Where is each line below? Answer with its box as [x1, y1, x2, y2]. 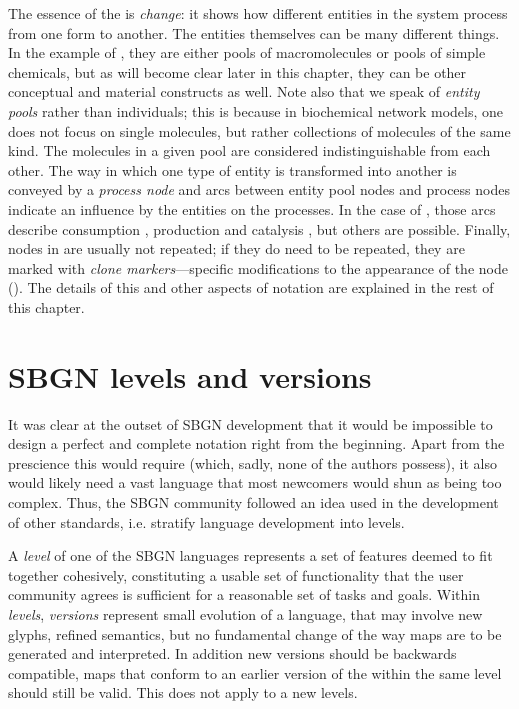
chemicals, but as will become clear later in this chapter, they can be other [8, 61, 467, 82]
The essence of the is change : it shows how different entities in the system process [8, 3, 508, 23]
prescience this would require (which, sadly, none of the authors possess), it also [8, 452, 497, 473]
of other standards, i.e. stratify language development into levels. [8, 511, 405, 532]
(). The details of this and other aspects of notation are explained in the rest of [8, 277, 494, 298]
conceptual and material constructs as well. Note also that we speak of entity [8, 81, 480, 102]
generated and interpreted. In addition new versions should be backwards [8, 643, 457, 664]
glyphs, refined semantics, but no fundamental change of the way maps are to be [8, 623, 502, 644]
